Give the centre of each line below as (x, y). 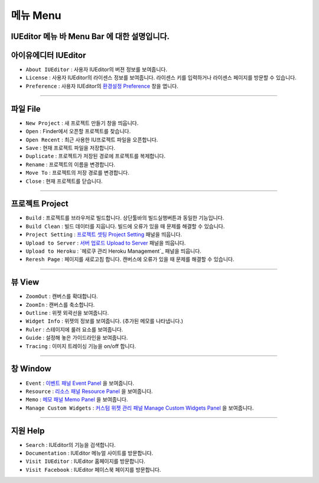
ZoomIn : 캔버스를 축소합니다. (60, 304)
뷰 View (25, 282)
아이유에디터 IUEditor (48, 55)
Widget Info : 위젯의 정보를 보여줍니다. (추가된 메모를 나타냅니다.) (104, 321)
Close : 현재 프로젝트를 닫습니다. (64, 181)
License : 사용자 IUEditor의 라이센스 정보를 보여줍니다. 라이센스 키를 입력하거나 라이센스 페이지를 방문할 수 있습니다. (161, 78)
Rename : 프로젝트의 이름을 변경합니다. (70, 164)
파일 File (26, 109)
